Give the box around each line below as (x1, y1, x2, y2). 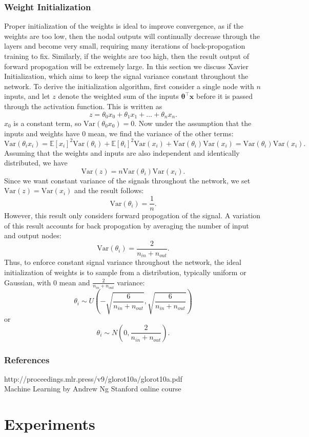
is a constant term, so (13, 118, 81, 129)
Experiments (4, 413, 95, 434)
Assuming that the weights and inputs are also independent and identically (4, 147, 240, 158)
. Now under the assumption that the (134, 118, 252, 129)
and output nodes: (4, 230, 61, 241)
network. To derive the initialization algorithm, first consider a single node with (4, 80, 254, 91)
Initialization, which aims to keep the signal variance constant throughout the (4, 71, 249, 81)
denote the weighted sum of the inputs (58, 91, 179, 101)
